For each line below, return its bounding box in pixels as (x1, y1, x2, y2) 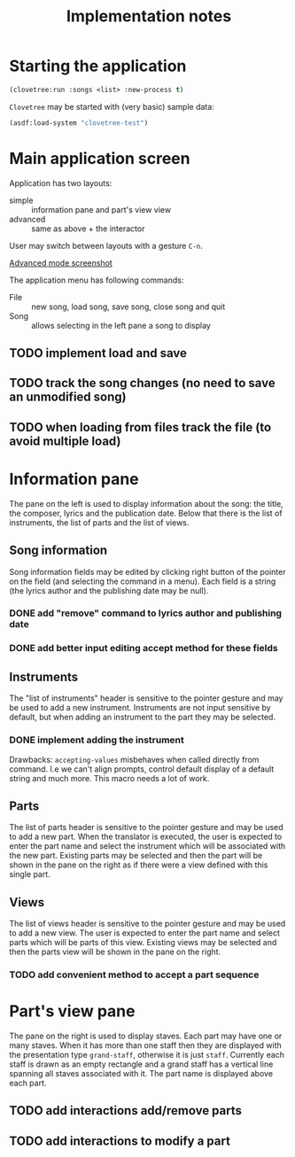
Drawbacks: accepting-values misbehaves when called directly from (9, 754, 260, 765)
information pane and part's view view (31, 204, 171, 214)
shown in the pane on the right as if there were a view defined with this (9, 859, 268, 870)
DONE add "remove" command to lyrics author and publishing (9, 607, 282, 619)
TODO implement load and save (9, 346, 188, 361)
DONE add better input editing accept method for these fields (9, 642, 278, 655)
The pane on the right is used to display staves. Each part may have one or (9, 1030, 283, 1041)
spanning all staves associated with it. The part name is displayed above (9, 1068, 273, 1078)
